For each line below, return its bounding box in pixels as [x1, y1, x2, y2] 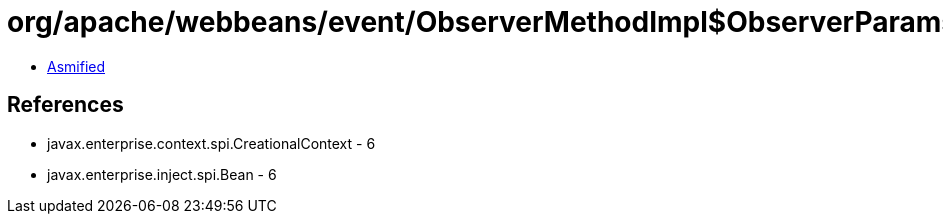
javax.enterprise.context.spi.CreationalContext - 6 [47, 134, 376, 152]
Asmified [47, 57, 106, 75]
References [7, 92, 124, 118]
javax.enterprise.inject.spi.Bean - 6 [47, 165, 277, 183]
